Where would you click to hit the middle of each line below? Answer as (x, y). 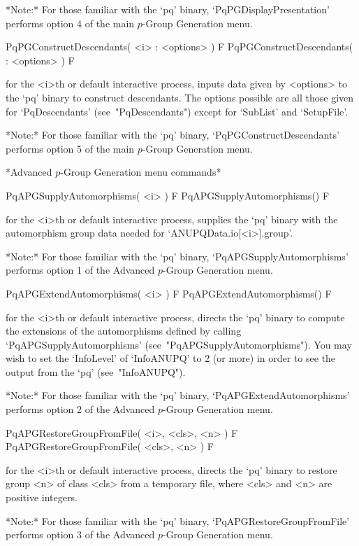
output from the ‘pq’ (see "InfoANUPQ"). (96, 371)
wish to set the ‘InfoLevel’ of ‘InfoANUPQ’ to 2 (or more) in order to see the (171, 358)
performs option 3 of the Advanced (80, 534)
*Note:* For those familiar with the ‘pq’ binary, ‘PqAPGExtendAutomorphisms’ (178, 395)
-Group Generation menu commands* (141, 172)
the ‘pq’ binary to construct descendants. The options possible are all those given (180, 97)
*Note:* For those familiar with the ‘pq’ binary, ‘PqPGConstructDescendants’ (173, 135)
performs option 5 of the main (70, 148)
